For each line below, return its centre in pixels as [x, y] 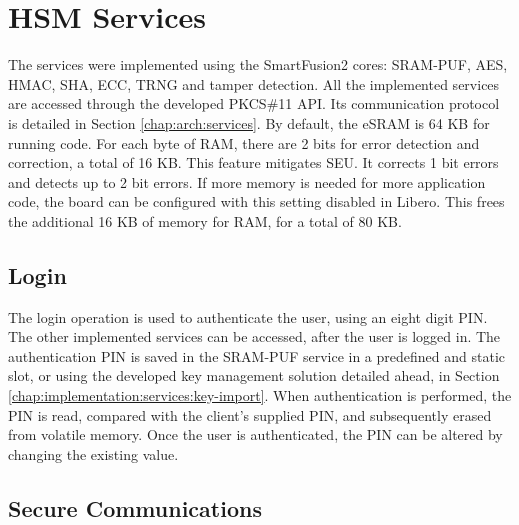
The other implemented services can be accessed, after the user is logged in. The [254, 336]
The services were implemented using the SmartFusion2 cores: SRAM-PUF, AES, [258, 64]
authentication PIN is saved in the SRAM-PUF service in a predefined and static [256, 355]
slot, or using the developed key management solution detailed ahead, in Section [254, 375]
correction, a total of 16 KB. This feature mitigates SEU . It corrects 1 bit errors [253, 162]
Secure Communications [135, 507]
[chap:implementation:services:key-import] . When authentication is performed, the [260, 395]
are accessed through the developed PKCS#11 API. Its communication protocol [254, 103]
